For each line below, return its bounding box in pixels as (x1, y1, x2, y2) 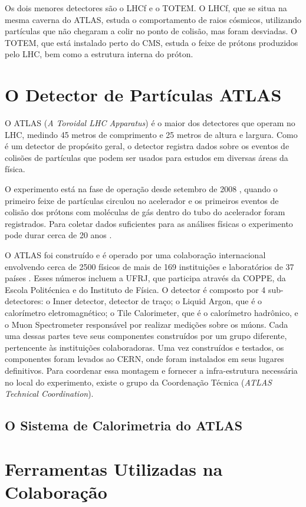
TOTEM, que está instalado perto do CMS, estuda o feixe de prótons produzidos (5, 36, 298, 48)
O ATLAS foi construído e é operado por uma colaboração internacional (5, 249, 266, 261)
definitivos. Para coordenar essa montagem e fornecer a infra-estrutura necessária (5, 364, 298, 376)
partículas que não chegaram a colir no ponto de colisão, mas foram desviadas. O (5, 25, 297, 37)
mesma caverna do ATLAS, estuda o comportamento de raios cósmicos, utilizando (5, 13, 302, 25)
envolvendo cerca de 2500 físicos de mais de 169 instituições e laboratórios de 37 (5, 260, 294, 272)
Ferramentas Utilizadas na (5, 456, 223, 480)
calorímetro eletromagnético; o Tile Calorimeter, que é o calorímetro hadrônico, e (5, 307, 298, 318)
